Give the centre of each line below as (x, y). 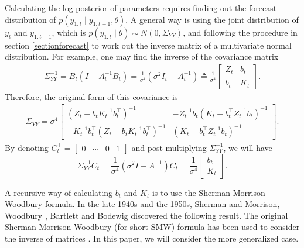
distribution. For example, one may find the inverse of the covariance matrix (142, 56)
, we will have (248, 147)
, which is (69, 32)
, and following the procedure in (240, 32)
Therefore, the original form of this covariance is (91, 96)
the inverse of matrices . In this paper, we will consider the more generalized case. (152, 238)
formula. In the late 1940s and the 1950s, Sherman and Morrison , (162, 204)
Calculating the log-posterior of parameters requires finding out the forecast (141, 8)
